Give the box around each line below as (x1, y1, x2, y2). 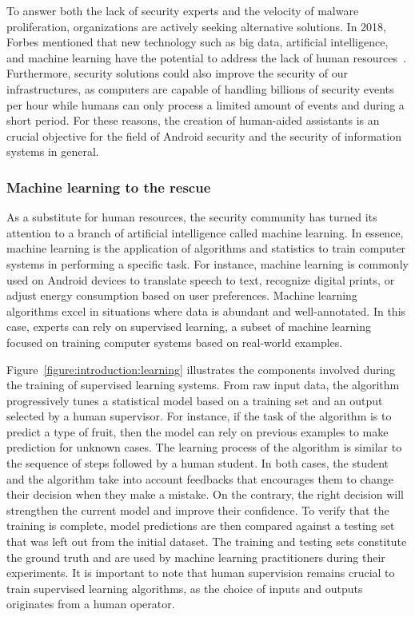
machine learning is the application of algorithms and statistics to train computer (6, 240, 406, 257)
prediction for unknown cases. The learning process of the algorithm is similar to (6, 439, 402, 456)
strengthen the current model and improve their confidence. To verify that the (6, 501, 389, 518)
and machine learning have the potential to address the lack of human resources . (6, 49, 406, 66)
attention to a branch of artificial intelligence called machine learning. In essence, (6, 224, 404, 241)
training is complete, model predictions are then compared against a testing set (6, 517, 395, 534)
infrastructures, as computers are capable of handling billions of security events (6, 80, 394, 97)
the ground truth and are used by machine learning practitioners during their (6, 548, 385, 565)
